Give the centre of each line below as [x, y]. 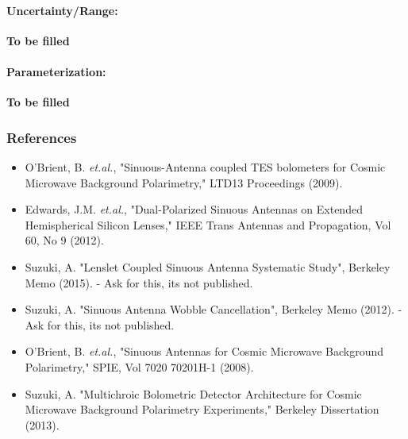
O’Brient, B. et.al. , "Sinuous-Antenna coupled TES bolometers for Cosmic [205, 167]
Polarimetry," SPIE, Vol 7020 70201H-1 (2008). [139, 366]
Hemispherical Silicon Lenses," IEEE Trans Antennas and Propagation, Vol [208, 224]
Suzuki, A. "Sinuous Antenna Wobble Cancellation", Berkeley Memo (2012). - [214, 309]
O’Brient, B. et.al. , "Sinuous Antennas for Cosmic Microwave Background [204, 351]
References [42, 137]
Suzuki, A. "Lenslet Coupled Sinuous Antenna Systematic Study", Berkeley [208, 266]
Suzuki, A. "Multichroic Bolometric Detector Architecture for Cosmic [193, 393]
